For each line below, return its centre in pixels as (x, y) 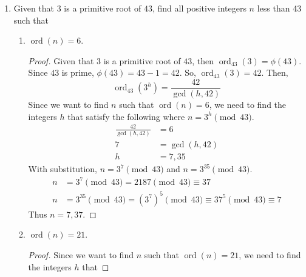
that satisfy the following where (126, 116)
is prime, (78, 72)
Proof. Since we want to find (81, 254)
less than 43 (279, 8)
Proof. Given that (61, 60)
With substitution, (63, 169)
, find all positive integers (199, 8)
